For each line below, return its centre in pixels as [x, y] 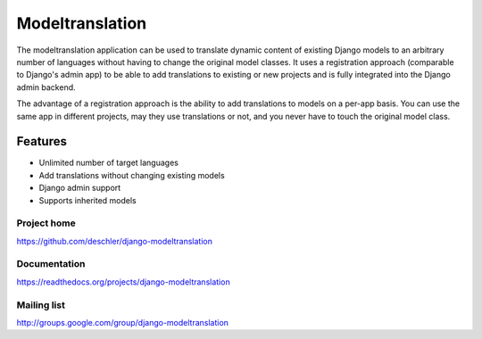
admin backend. [46, 87]
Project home [46, 223]
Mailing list [41, 305]
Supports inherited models [88, 200]
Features [42, 141]
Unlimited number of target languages [108, 163]
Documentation [51, 264]
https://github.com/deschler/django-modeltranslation [115, 241]
